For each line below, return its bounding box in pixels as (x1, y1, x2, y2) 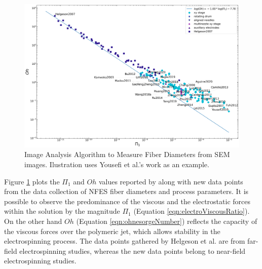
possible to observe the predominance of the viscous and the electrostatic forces (4, 196, 250, 206)
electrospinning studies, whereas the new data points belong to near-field (19, 245, 246, 256)
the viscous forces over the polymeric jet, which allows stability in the (4, 225, 220, 236)
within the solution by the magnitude (4, 206, 120, 216)
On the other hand (4, 215, 62, 226)
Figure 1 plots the (4, 176, 60, 186)
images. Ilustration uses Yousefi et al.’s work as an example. (24, 159, 209, 169)
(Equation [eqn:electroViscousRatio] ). (133, 206, 250, 216)
